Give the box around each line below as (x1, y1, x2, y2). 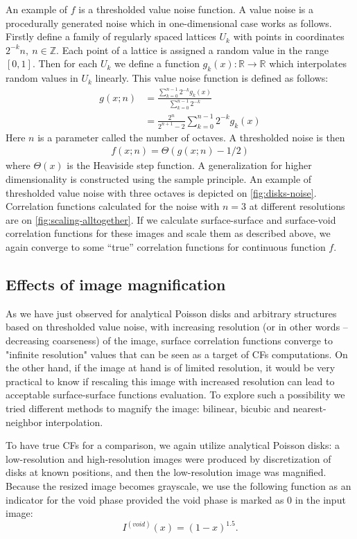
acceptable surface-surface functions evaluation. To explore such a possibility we (6, 387, 345, 402)
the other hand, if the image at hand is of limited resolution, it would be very (6, 360, 336, 375)
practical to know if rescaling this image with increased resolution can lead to (6, 373, 335, 388)
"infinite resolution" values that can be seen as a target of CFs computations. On (6, 346, 348, 361)
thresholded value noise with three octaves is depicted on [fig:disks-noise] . (6, 185, 317, 200)
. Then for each (32, 56, 98, 71)
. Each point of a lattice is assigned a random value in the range (56, 42, 329, 57)
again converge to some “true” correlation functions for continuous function (6, 240, 326, 254)
